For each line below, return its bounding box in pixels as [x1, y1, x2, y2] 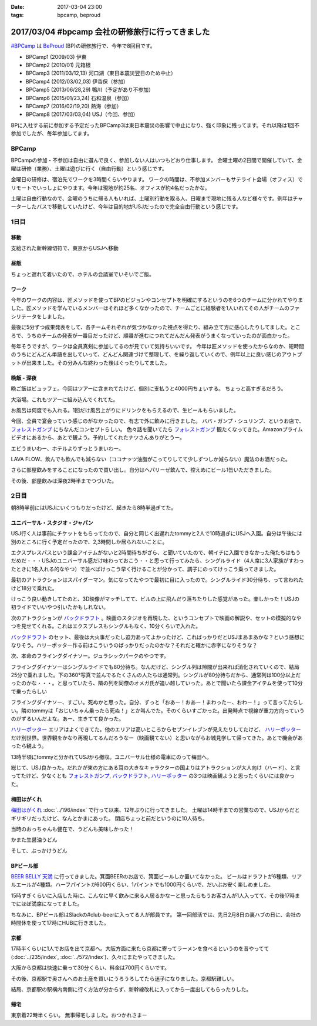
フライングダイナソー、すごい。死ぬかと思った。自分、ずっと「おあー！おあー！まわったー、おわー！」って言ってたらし [11, 699, 303, 706]
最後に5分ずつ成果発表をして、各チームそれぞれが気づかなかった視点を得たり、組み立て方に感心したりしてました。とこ [11, 324, 301, 331]
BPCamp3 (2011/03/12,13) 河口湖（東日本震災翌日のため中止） [25, 69, 176, 76]
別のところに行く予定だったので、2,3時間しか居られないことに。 [11, 538, 168, 545]
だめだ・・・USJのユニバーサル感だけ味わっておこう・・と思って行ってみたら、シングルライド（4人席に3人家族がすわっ [11, 557, 305, 564]
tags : [11, 12, 24, 19]
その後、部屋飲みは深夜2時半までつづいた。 [11, 477, 117, 484]
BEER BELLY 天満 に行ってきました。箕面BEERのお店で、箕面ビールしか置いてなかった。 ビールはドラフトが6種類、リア [11, 873, 302, 880]
